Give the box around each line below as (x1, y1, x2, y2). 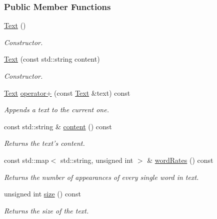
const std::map (4, 154, 49, 165)
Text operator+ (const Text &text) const (4, 87, 130, 98)
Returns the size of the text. (4, 205, 89, 215)
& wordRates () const (147, 154, 213, 165)
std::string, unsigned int (60, 154, 133, 165)
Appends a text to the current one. (4, 104, 109, 115)
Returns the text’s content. (4, 138, 85, 148)
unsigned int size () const (4, 188, 81, 199)
